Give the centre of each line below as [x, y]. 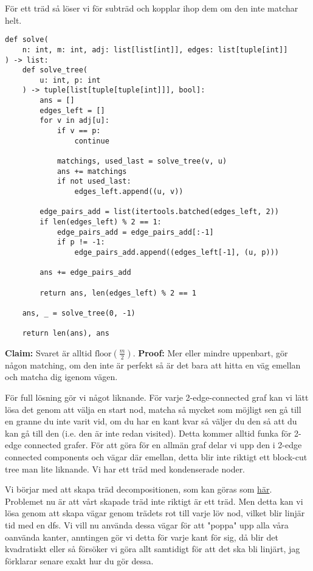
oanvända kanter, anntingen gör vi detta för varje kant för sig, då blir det [142, 537]
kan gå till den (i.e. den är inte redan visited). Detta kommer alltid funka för [148, 433]
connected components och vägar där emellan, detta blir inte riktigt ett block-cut [156, 457]
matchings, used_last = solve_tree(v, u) [142, 161]
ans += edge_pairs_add [85, 273]
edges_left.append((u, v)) [129, 192]
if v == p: [79, 131]
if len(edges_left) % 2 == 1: [101, 222]
